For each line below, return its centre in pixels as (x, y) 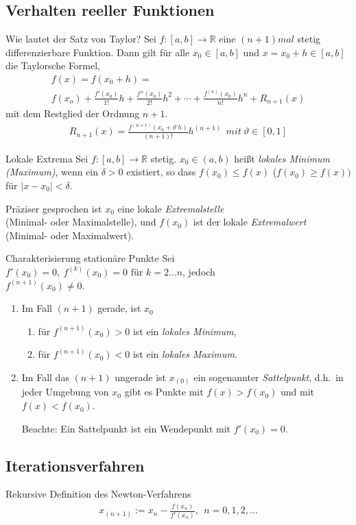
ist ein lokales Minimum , (185, 331)
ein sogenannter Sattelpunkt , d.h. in (269, 377)
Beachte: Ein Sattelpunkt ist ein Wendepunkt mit (126, 428)
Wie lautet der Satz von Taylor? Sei (81, 39)
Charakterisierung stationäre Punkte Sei (90, 258)
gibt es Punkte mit (164, 392)
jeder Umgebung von (65, 392)
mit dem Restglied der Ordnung (73, 113)
